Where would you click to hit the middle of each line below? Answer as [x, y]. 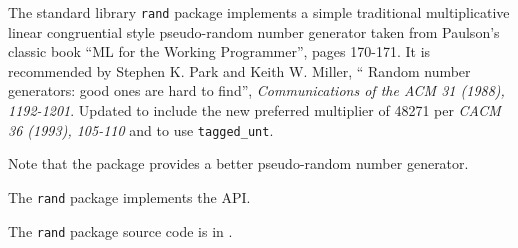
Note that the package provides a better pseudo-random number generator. [238, 163]
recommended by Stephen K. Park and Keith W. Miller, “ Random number [239, 70]
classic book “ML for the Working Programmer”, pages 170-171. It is [219, 51]
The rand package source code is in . [120, 230]
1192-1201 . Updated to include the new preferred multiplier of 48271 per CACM [254, 110]
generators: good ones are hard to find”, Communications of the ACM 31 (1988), [256, 90]
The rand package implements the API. [129, 196]
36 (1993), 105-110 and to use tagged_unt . [141, 129]
